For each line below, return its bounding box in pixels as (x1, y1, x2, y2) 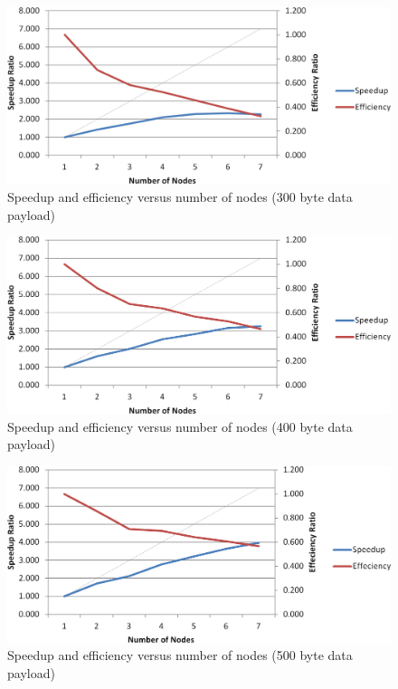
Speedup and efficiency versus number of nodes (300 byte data (7, 187, 353, 206)
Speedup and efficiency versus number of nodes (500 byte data (7, 646, 353, 665)
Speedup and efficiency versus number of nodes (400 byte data (7, 416, 353, 435)
